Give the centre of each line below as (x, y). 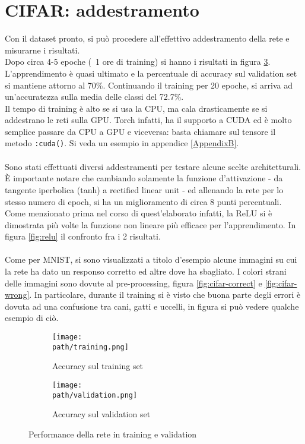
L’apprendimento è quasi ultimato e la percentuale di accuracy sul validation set (151, 73)
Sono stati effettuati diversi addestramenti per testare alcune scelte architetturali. (153, 166)
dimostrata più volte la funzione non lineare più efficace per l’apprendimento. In (150, 224)
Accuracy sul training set (98, 366)
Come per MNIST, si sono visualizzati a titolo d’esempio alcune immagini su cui (151, 259)
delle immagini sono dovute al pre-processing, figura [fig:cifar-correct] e (134, 283)
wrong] (17, 295)
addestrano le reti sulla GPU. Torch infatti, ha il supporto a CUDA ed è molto (148, 120)
